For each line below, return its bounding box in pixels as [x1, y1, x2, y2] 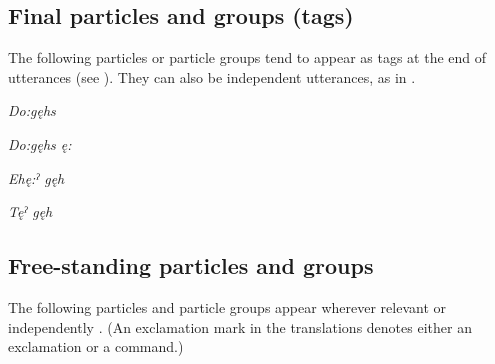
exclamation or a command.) [8, 336, 184, 357]
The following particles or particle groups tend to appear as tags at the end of [8, 47, 487, 68]
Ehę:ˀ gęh [8, 167, 65, 188]
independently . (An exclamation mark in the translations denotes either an [8, 316, 472, 337]
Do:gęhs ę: [8, 133, 72, 154]
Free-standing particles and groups [8, 250, 374, 281]
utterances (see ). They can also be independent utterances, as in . [8, 66, 416, 87]
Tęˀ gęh [8, 201, 53, 222]
